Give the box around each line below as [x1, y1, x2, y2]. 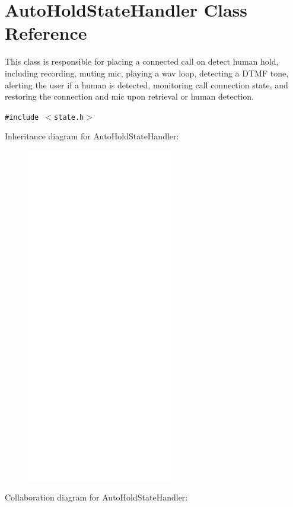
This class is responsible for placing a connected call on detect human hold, [5, 55, 279, 68]
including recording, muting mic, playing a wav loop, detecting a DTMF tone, [5, 66, 289, 79]
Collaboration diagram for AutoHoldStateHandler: [5, 491, 188, 503]
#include [5, 113, 39, 122]
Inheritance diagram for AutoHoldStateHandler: [5, 130, 179, 142]
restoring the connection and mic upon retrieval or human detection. [5, 90, 254, 103]
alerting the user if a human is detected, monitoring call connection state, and [5, 78, 288, 91]
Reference [5, 21, 87, 45]
